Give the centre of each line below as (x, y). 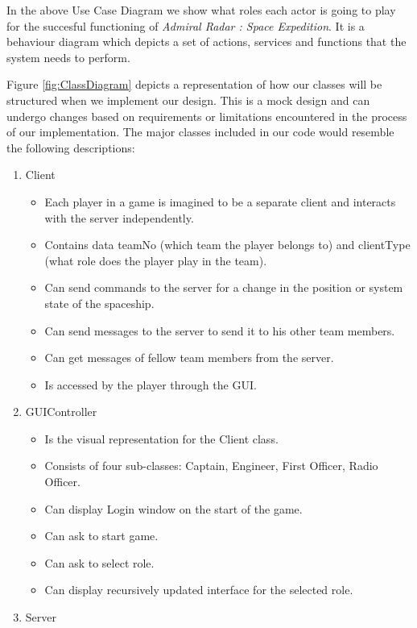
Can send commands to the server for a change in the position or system (224, 287)
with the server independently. (119, 217)
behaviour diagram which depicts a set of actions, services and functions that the (206, 42)
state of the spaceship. (99, 303)
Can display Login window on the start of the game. (173, 508)
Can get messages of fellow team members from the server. (189, 358)
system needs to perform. (68, 57)
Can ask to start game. (101, 536)
